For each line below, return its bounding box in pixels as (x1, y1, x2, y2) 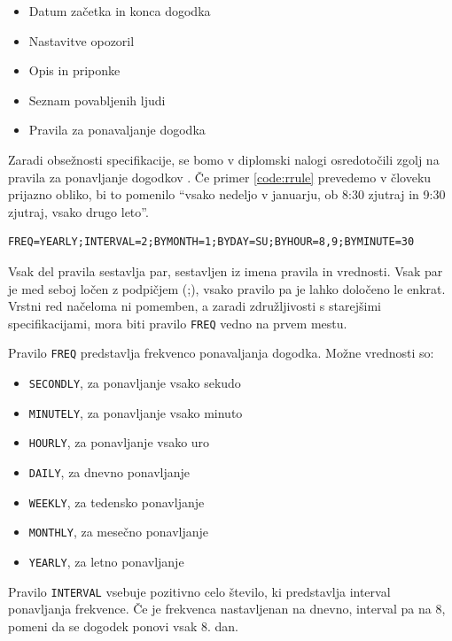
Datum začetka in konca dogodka (28, 2, 211, 19)
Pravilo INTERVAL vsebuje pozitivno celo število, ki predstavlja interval (8, 582, 391, 600)
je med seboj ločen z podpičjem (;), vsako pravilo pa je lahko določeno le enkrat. (8, 279, 446, 297)
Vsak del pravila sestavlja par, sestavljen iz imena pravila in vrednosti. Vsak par (8, 261, 443, 280)
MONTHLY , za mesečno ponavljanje (28, 522, 209, 541)
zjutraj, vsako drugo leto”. (8, 202, 149, 220)
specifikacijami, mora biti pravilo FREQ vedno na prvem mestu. (8, 313, 347, 332)
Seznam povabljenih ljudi (28, 90, 166, 109)
